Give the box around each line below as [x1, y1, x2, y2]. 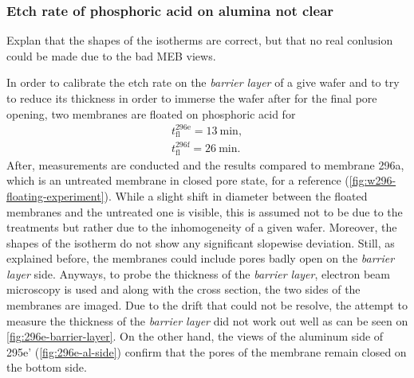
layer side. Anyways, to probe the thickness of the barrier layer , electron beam [6, 265, 390, 282]
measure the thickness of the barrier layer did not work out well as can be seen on [6, 312, 408, 329]
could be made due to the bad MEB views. [6, 47, 216, 64]
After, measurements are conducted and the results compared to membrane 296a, [6, 156, 404, 173]
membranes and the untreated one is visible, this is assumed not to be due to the [6, 203, 403, 220]
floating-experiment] [6, 187, 104, 204]
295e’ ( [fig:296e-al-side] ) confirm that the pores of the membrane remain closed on [6, 343, 407, 360]
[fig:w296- [349, 172, 396, 189]
